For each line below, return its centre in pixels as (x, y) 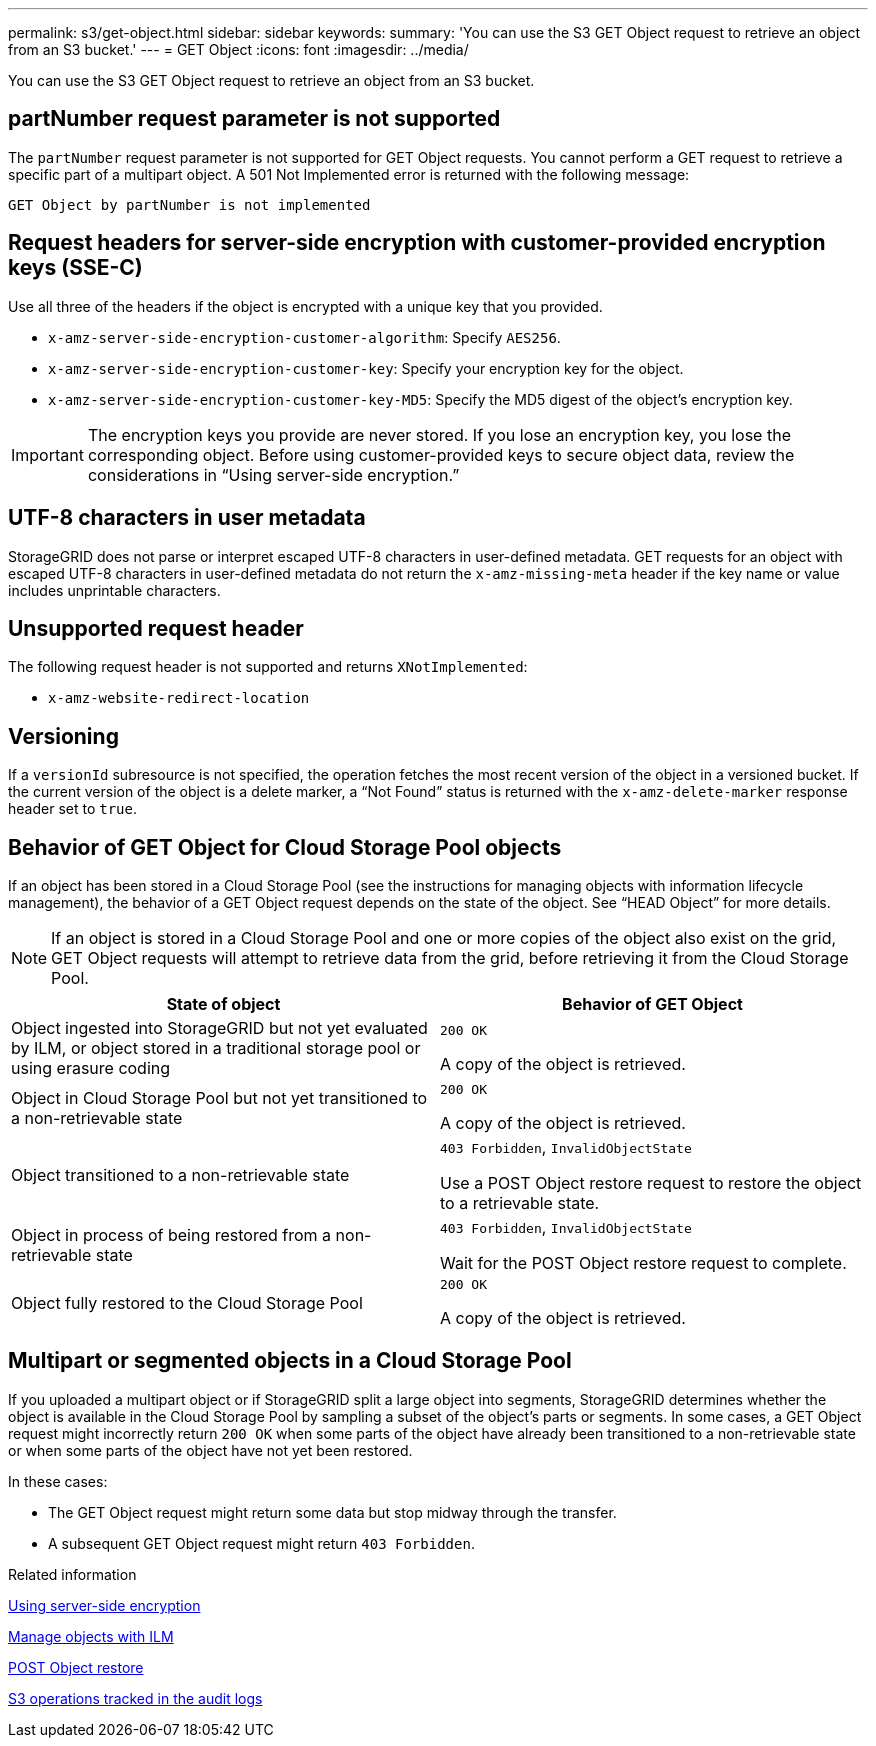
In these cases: (58, 1481)
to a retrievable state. (520, 1203)
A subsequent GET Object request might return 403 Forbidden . (261, 1543)
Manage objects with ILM (91, 1636)
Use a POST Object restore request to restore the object (651, 1183)
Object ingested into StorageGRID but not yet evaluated (219, 1028)
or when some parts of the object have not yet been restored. (210, 1450)
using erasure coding (91, 1068)
